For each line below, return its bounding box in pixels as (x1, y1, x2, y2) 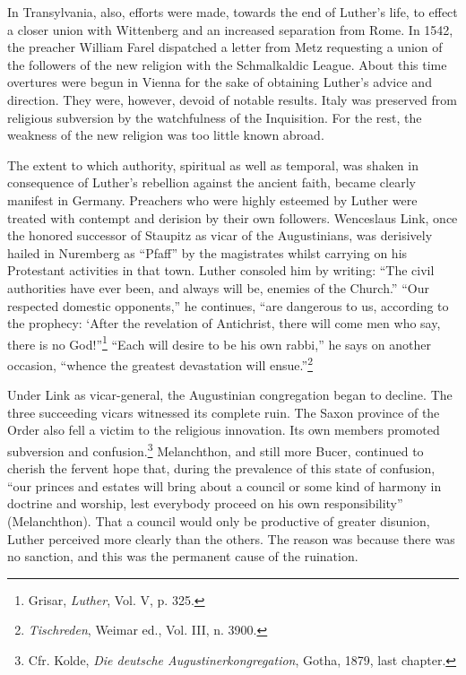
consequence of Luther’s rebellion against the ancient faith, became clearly (7, 173, 416, 192)
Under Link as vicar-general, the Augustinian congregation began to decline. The (7, 385, 453, 404)
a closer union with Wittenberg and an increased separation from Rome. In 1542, (7, 20, 453, 39)
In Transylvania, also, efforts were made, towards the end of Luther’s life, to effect (7, 3, 458, 21)
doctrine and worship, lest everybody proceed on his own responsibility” (7, 494, 403, 513)
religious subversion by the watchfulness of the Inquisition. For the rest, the (7, 108, 422, 126)
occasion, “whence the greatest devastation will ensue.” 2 (7, 352, 313, 374)
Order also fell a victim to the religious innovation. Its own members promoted (7, 420, 440, 439)
